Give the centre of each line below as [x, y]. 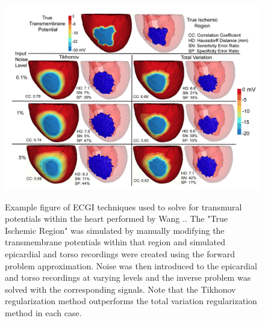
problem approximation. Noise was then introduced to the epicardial [131, 265]
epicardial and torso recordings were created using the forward [120, 253]
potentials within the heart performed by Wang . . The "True [116, 219]
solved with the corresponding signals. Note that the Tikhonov [120, 289]
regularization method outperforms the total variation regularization [131, 301]
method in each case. [43, 312]
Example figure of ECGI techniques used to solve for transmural [123, 206]
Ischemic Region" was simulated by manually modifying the [115, 230]
